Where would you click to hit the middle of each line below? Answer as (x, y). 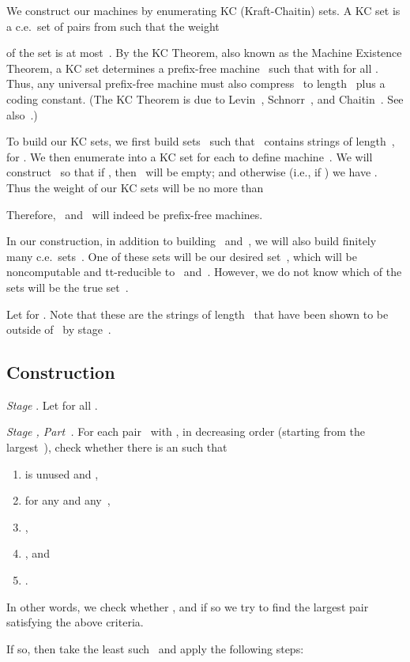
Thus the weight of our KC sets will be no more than (135, 187)
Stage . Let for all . (52, 405)
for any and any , (68, 500)
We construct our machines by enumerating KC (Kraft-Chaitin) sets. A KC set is (203, 10)
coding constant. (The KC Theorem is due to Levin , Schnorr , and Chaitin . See (205, 98)
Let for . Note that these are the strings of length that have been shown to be (197, 314)
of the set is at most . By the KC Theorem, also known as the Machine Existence (204, 53)
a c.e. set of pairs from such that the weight (113, 26)
